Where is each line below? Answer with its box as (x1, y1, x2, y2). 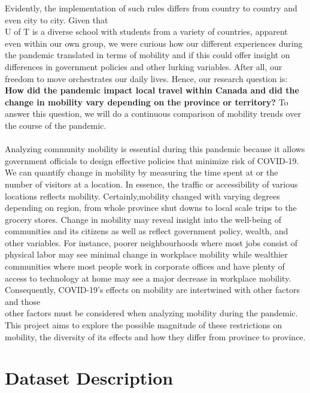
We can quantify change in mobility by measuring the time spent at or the (5, 166, 278, 179)
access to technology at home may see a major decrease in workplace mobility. (5, 271, 291, 284)
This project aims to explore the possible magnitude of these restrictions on (5, 319, 282, 331)
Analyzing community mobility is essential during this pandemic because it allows (5, 143, 305, 155)
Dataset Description (5, 365, 174, 390)
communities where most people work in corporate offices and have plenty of (5, 260, 285, 273)
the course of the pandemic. (5, 119, 107, 131)
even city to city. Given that (5, 13, 108, 26)
